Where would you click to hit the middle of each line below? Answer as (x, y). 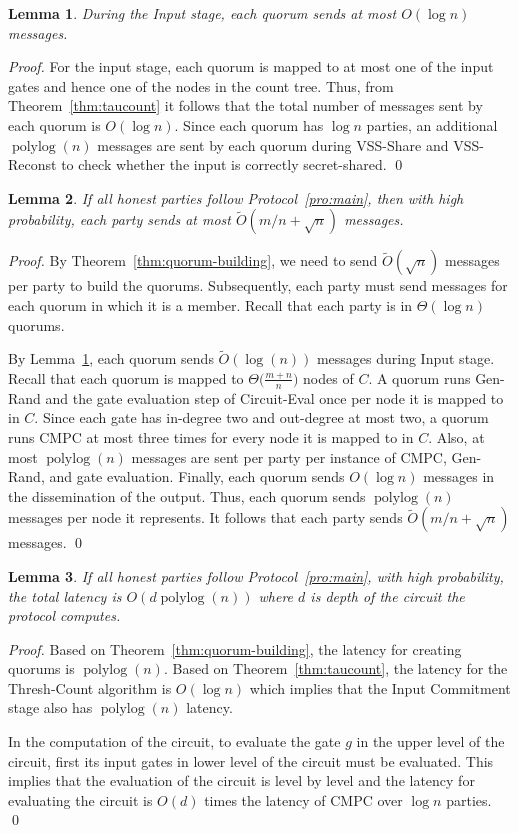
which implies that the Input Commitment (380, 687)
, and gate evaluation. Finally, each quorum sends (192, 476)
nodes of (328, 377)
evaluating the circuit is (80, 799)
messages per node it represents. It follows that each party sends (205, 517)
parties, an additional (432, 124)
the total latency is (65, 595)
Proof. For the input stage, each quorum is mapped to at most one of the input (251, 66)
